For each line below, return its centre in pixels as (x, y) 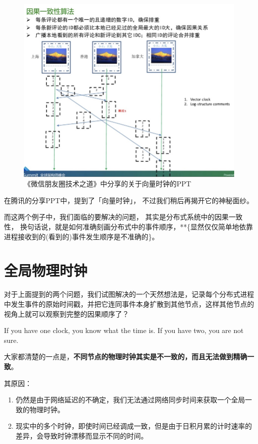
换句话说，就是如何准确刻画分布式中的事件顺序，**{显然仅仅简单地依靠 (136, 227)
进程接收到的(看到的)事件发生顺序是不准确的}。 (81, 236)
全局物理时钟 (46, 270)
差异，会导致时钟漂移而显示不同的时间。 (82, 435)
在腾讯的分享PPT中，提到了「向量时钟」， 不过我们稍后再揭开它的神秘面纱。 (129, 200)
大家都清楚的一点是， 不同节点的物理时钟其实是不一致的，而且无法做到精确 (126, 357)
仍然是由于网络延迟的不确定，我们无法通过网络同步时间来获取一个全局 (130, 400)
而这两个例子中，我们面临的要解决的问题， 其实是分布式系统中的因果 (116, 217)
